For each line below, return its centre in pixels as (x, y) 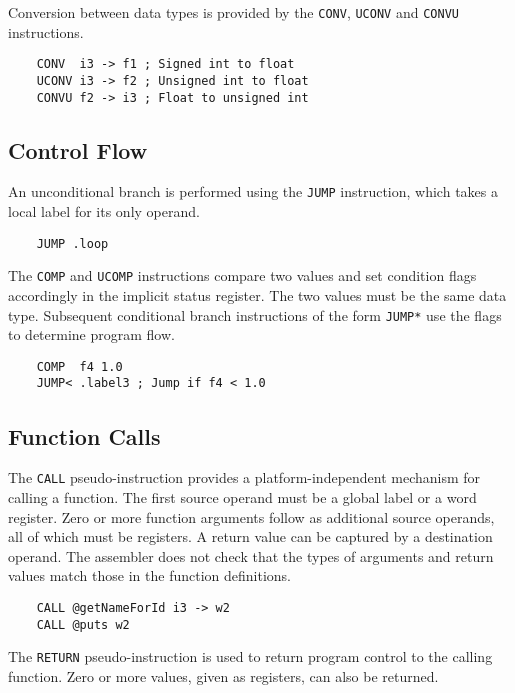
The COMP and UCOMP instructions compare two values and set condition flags (242, 275)
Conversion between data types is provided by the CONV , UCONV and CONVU (233, 12)
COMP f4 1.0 (79, 366)
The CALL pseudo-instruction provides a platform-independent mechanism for (244, 477)
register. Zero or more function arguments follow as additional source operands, (251, 516)
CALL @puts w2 (83, 624)
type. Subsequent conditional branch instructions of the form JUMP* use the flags (255, 314)
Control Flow (78, 149)
